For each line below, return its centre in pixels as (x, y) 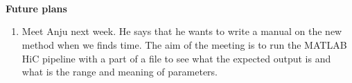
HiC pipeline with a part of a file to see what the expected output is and (176, 58)
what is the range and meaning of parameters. (120, 72)
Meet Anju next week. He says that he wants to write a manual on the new (182, 31)
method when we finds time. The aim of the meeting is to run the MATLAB (184, 45)
